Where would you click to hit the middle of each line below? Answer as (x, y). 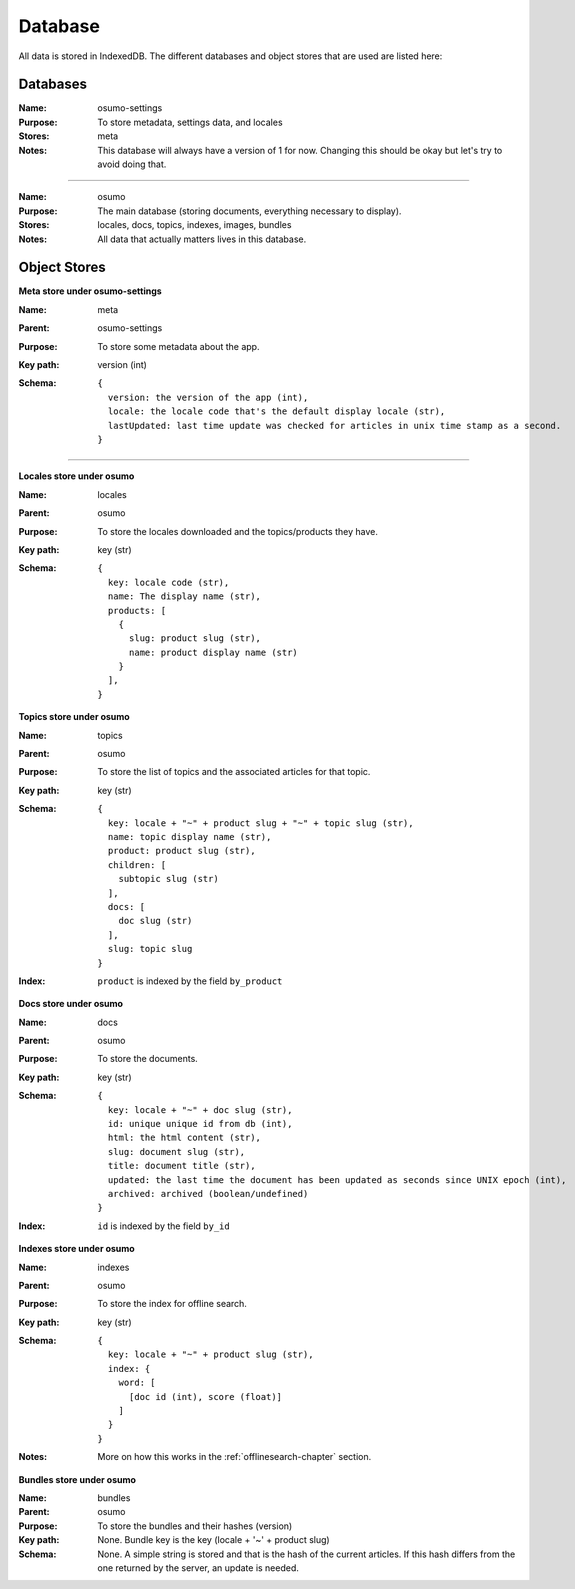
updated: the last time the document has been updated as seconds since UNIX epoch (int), (337, 1179)
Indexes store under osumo (76, 1249)
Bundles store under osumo (77, 1479)
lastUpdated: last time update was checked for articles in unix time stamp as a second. (334, 425)
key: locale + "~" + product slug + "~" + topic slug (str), (260, 823)
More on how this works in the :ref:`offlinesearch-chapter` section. (234, 1457)
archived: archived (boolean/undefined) (208, 1193)
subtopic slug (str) (168, 879)
